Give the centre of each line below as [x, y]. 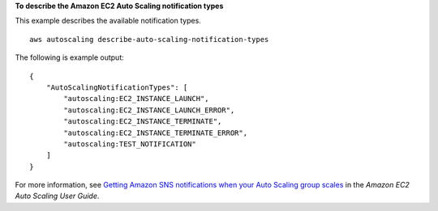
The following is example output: [70, 57]
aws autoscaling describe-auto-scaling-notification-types [149, 39]
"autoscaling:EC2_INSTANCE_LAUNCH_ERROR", [149, 110]
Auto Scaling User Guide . [57, 196]
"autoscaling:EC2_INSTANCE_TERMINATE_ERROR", [155, 133]
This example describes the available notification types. [108, 21]
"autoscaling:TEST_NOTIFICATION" [130, 144]
